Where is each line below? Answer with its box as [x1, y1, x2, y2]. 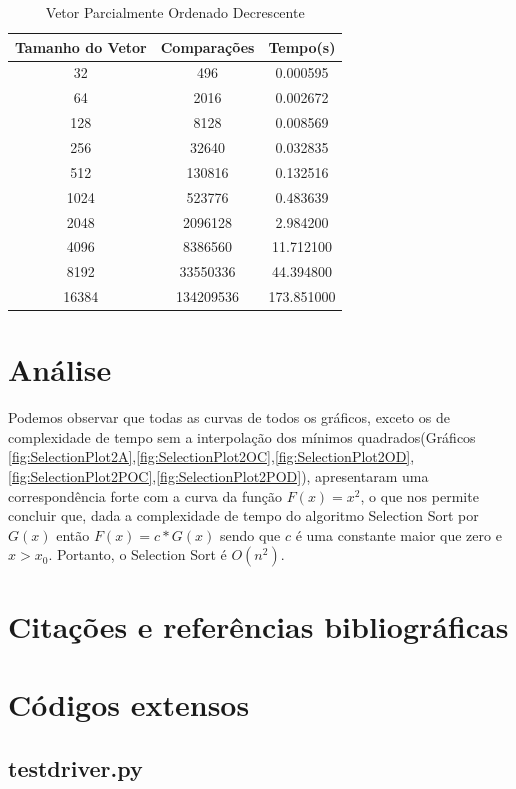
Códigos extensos [8, 683, 250, 724]
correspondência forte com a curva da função [8, 485, 283, 506]
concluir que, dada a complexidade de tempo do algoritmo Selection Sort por [8, 505, 479, 526]
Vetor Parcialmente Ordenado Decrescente [45, 2, 305, 22]
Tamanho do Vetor [15, 36, 147, 57]
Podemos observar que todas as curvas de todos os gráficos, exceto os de [8, 407, 450, 428]
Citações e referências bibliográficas [8, 605, 509, 646]
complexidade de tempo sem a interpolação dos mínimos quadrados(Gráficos [8, 426, 476, 447]
